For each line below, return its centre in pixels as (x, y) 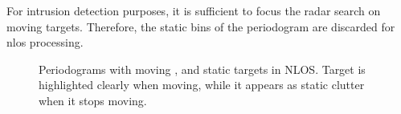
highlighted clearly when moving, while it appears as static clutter (202, 85)
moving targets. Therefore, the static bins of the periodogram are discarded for (201, 26)
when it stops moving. (93, 100)
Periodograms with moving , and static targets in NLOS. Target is (202, 69)
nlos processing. (45, 42)
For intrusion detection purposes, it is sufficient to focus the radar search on (194, 10)
